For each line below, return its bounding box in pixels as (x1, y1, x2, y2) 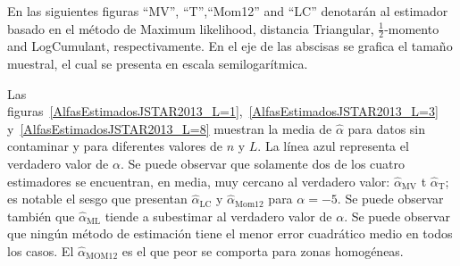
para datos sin (347, 119, 426, 137)
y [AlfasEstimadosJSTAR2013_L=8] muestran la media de (7, 119, 332, 137)
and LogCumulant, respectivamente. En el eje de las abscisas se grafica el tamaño (7, 37, 453, 55)
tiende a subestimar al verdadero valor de (105, 206, 332, 225)
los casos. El (7, 241, 74, 260)
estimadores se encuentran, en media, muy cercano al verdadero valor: (7, 171, 390, 190)
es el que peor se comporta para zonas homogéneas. (121, 241, 404, 260)
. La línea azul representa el (257, 137, 409, 155)
